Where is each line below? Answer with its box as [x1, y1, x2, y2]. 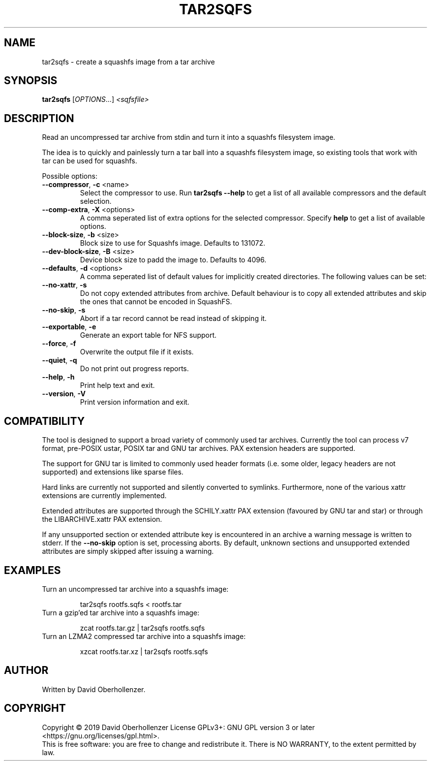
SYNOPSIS [4, 74, 58, 87]
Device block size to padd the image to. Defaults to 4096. [80, 255, 267, 264]
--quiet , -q [42, 356, 77, 365]
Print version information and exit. [80, 398, 189, 407]
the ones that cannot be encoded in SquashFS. [80, 297, 232, 306]
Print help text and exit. [80, 381, 155, 390]
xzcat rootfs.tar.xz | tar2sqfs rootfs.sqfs [80, 647, 208, 656]
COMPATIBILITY [4, 414, 85, 427]
